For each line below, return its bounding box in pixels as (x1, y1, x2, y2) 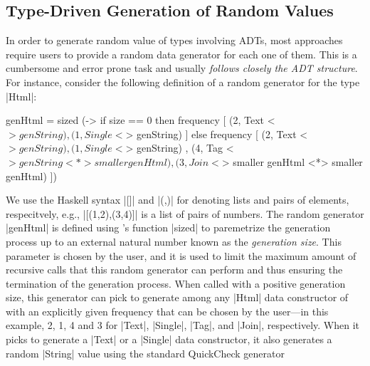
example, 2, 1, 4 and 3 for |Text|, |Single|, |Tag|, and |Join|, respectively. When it (6, 318, 360, 333)
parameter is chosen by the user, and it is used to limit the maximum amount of (6, 248, 356, 263)
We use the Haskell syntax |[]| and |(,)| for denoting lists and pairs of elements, (6, 192, 349, 207)
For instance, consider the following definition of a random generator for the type (6, 74, 360, 89)
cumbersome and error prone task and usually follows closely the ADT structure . (6, 61, 358, 75)
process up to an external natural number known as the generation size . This (6, 234, 342, 249)
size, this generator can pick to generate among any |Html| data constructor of (6, 290, 349, 305)
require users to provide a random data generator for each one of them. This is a (6, 46, 357, 61)
